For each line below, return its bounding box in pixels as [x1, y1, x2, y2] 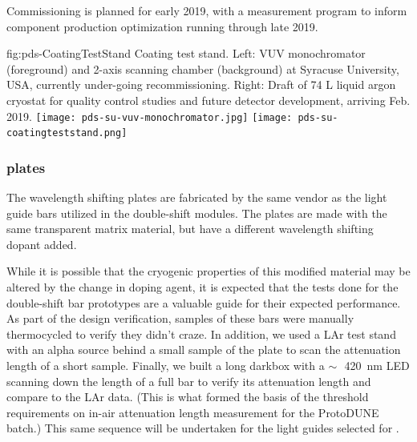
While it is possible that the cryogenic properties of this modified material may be [6, 263, 411, 279]
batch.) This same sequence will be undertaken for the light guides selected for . [6, 420, 399, 436]
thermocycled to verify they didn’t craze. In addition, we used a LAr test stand [6, 325, 396, 342]
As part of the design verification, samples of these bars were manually [6, 310, 354, 327]
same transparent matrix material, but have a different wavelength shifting [6, 220, 374, 237]
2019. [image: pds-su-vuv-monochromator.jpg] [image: [6, 107, 293, 124]
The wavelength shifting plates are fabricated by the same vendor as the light [6, 189, 387, 206]
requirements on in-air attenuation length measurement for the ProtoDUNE [6, 404, 379, 420]
